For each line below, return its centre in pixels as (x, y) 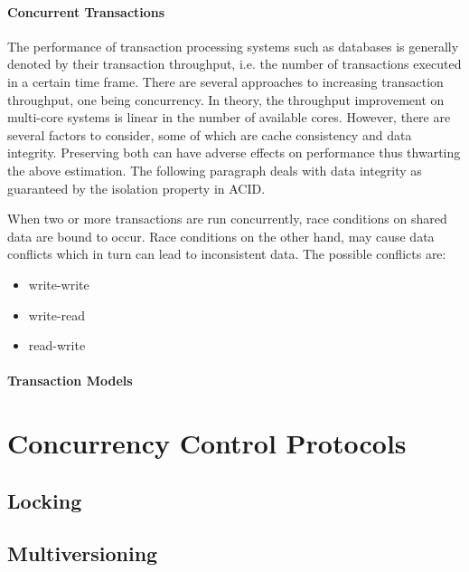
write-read (57, 315)
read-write (57, 345)
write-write (59, 284)
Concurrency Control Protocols (207, 443)
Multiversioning (83, 553)
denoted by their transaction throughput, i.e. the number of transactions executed (234, 64)
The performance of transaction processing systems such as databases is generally (233, 46)
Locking (45, 500)
